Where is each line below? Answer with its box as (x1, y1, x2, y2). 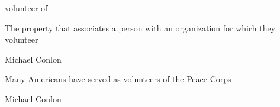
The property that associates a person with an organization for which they (5, 21, 276, 34)
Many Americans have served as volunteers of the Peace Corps (5, 73, 231, 85)
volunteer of (5, 2, 48, 14)
